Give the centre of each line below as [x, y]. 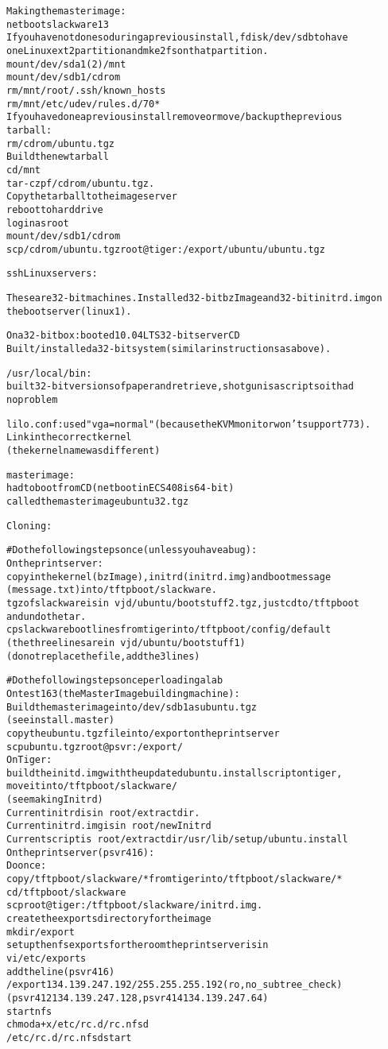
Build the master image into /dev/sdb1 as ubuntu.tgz [132, 707]
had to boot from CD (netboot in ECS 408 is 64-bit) [120, 488]
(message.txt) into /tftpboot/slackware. [112, 590]
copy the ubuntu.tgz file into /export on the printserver [143, 733]
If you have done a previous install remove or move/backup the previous [175, 117]
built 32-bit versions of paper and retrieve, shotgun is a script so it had [180, 387]
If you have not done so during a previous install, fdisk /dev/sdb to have [177, 38]
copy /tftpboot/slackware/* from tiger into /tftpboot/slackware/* [175, 879]
